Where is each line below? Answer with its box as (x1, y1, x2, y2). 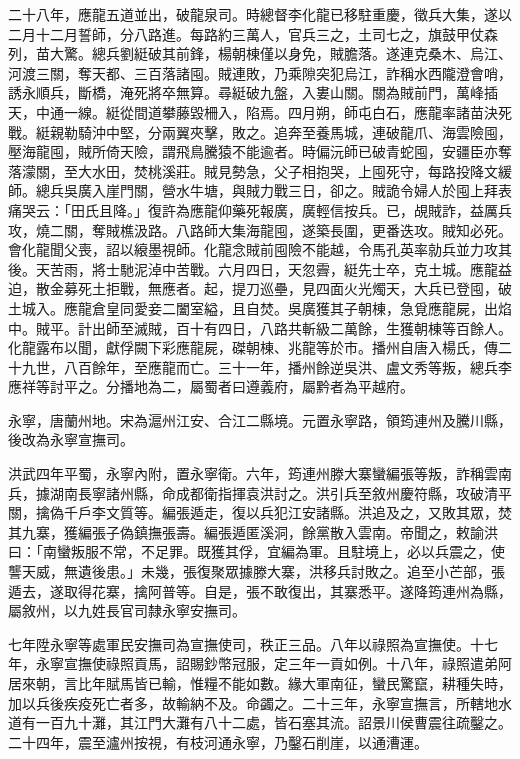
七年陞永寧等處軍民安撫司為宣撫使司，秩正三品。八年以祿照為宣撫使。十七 (8, 633, 498, 654)
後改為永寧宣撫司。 (8, 429, 134, 450)
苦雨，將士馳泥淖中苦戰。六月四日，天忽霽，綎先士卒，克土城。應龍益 (49, 258, 512, 279)
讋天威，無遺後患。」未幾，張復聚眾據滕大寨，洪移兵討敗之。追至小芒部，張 (8, 561, 505, 582)
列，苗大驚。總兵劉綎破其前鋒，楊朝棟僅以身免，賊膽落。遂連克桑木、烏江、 (8, 43, 512, 64)
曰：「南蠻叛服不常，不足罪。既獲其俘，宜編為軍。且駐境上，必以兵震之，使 (8, 541, 505, 562)
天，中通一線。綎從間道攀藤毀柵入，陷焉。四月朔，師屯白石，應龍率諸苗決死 (8, 101, 512, 122)
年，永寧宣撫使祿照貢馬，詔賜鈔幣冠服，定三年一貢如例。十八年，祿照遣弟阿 (8, 653, 512, 674)
